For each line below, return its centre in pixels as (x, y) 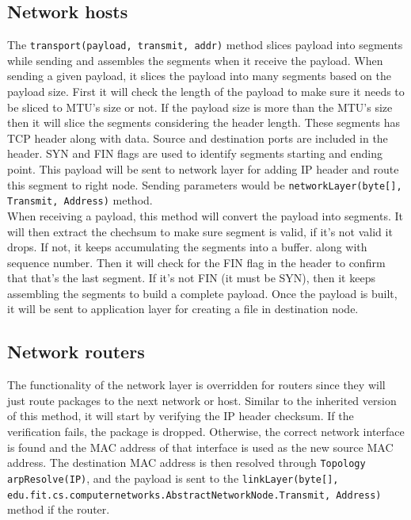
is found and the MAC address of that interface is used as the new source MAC (200, 447)
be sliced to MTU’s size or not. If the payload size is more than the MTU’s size (200, 107)
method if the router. (59, 509)
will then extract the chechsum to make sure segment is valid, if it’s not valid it (200, 231)
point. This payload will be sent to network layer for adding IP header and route (203, 169)
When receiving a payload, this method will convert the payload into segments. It (205, 215)
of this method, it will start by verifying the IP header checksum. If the (181, 416)
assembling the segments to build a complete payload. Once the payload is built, (202, 293)
